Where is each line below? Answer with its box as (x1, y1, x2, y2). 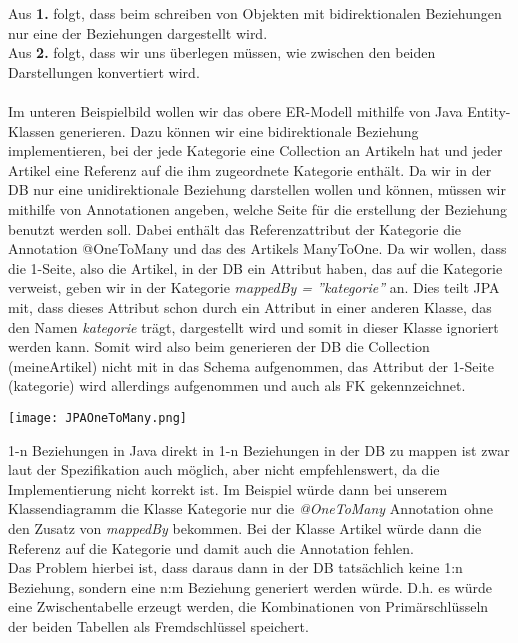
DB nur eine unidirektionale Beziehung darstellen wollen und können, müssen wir (8, 179, 506, 200)
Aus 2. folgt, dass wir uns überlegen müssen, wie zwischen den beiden (8, 42, 436, 63)
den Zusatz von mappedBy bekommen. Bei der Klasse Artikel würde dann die (8, 517, 482, 538)
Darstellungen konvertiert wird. (8, 61, 200, 82)
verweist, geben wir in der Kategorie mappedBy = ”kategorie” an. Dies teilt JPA (8, 277, 500, 298)
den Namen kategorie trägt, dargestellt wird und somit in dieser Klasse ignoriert (8, 316, 499, 337)
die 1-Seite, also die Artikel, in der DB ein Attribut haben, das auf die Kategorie (8, 257, 503, 278)
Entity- (467, 100, 511, 121)
